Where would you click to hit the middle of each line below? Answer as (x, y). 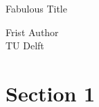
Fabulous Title (36, 8)
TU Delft (25, 46)
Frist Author (32, 32)
